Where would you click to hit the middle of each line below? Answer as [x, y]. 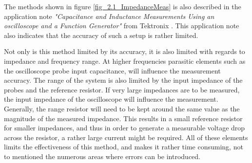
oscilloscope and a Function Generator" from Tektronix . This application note [122, 26]
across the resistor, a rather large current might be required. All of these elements [126, 137]
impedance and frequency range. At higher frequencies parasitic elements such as [125, 61]
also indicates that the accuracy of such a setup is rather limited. [101, 35]
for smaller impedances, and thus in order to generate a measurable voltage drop [125, 128]
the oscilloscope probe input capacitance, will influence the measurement [112, 70]
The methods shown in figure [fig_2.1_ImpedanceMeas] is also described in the [123, 6]
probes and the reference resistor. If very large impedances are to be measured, [122, 89]
